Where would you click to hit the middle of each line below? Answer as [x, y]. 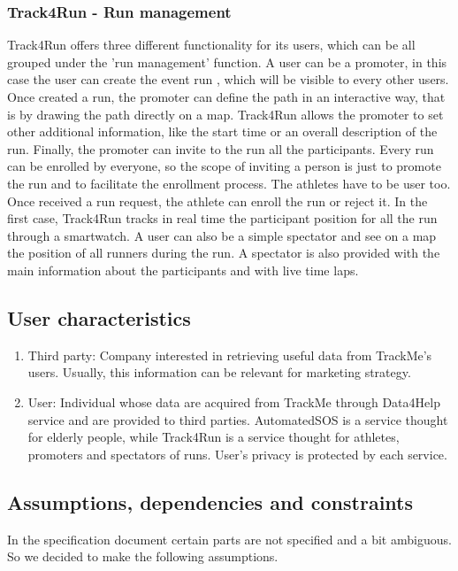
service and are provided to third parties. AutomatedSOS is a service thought [238, 419]
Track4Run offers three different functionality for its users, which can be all [211, 45]
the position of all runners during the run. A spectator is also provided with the [224, 253]
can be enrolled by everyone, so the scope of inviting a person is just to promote [224, 166]
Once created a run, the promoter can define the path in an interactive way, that [226, 96]
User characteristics [99, 317]
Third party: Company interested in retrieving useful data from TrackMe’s [230, 355]
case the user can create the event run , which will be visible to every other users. [228, 79]
